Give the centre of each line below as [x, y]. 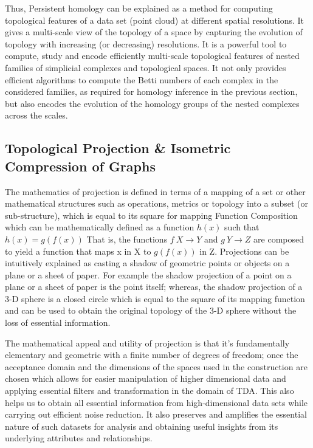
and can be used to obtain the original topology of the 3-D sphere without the [151, 310]
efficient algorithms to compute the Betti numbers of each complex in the [142, 79]
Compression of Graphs [80, 166]
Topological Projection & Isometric [118, 148]
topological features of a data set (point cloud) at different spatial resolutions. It [155, 20]
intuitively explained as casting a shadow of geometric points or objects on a [147, 263]
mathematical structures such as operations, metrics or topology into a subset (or [156, 203]
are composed [279, 239]
